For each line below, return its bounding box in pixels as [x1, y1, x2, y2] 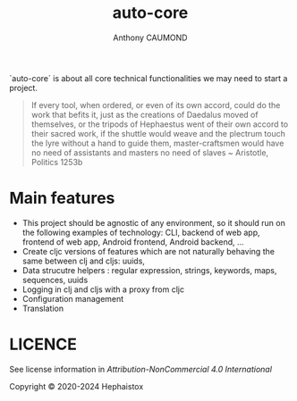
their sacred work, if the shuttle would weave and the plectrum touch [30, 128, 286, 138]
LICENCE [9, 334, 78, 355]
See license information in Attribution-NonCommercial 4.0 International [9, 363, 273, 374]
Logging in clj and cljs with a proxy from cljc [21, 284, 185, 295]
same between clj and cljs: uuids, [21, 255, 146, 266]
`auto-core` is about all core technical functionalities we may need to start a [9, 72, 288, 83]
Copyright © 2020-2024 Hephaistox [9, 380, 144, 391]
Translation [21, 303, 64, 313]
